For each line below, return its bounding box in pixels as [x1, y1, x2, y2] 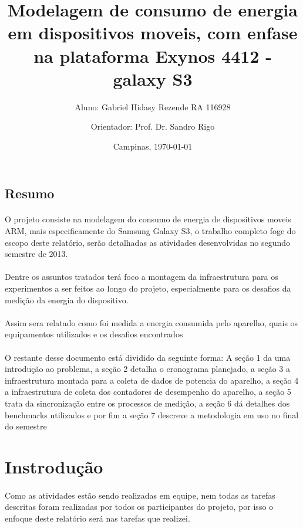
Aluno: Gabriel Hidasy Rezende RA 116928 [75, 100, 231, 113]
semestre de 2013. [5, 248, 68, 260]
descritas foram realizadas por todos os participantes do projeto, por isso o [5, 500, 274, 513]
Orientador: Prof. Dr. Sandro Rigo [90, 120, 215, 133]
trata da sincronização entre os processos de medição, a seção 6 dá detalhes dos [5, 397, 290, 409]
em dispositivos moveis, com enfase [8, 21, 298, 45]
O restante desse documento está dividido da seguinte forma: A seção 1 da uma [5, 351, 291, 363]
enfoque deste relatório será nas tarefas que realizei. [5, 512, 190, 524]
